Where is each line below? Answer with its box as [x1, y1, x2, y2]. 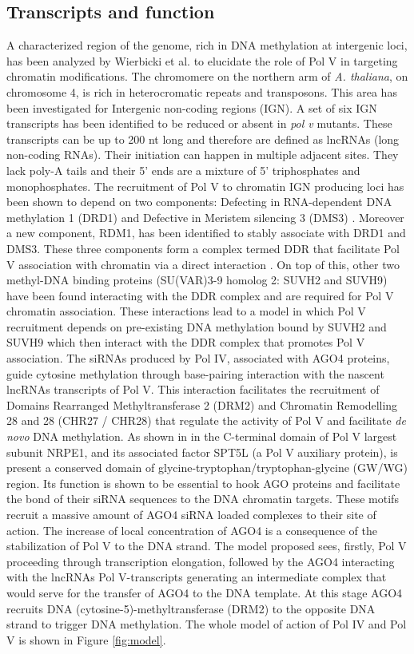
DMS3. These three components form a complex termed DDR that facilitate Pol [6, 240, 400, 256]
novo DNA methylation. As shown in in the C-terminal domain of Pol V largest [6, 428, 397, 445]
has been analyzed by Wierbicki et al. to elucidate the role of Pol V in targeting [6, 52, 398, 69]
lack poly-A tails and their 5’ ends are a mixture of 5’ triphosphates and [6, 161, 360, 178]
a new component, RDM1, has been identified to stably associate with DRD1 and [6, 224, 406, 241]
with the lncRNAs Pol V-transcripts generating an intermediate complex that [6, 569, 387, 585]
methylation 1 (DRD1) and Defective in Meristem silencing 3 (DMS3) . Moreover [6, 208, 404, 225]
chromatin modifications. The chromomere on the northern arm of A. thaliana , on [6, 68, 408, 85]
